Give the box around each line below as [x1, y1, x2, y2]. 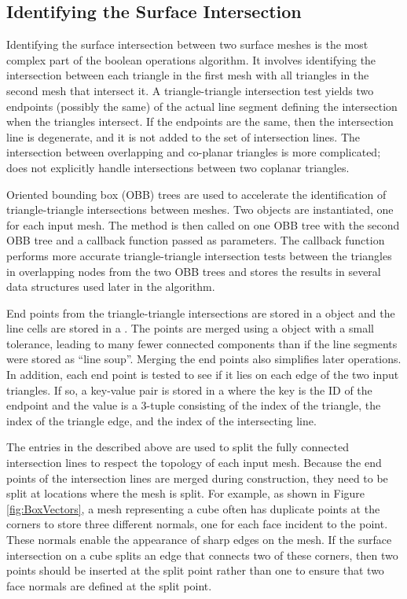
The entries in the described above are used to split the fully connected [6, 439, 349, 455]
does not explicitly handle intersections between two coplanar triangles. [6, 159, 350, 175]
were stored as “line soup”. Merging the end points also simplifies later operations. [6, 351, 401, 367]
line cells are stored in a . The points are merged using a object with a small [6, 320, 374, 336]
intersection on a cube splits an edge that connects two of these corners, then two [6, 546, 398, 563]
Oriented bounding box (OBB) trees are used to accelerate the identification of [6, 186, 387, 202]
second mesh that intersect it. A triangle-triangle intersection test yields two [6, 82, 374, 98]
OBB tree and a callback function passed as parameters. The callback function [6, 232, 385, 248]
